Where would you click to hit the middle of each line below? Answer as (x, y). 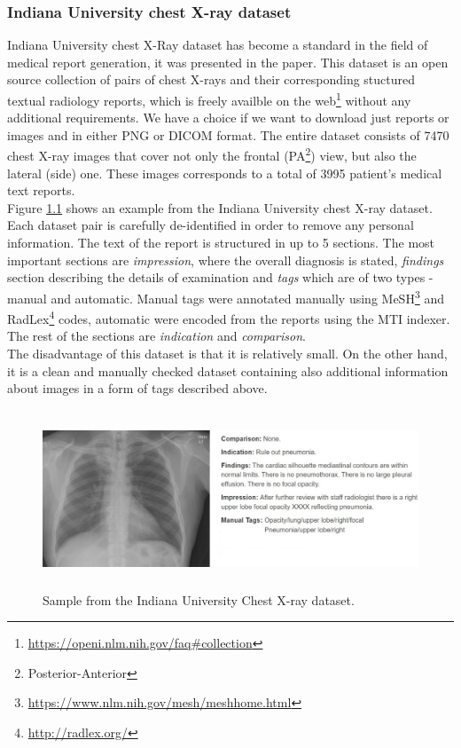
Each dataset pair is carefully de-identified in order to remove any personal (211, 225)
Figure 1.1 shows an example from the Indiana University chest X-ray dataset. (220, 207)
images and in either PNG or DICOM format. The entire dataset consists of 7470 (228, 134)
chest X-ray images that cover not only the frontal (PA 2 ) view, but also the (212, 154)
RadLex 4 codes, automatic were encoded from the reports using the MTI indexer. (229, 317)
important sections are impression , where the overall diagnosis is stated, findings (226, 260)
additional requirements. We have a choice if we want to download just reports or (228, 118)
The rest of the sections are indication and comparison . (156, 336)
